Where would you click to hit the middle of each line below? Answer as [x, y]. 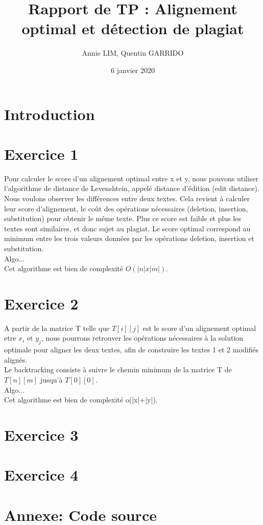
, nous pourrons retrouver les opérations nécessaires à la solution [142, 338]
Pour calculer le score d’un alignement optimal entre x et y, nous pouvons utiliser [131, 178]
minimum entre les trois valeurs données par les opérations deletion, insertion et [129, 238]
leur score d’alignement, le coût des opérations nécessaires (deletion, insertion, [126, 208]
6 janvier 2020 [133, 70]
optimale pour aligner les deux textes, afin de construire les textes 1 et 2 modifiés [131, 350]
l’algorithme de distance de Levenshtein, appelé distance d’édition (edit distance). [132, 188]
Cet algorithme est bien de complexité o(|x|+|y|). [81, 400]
